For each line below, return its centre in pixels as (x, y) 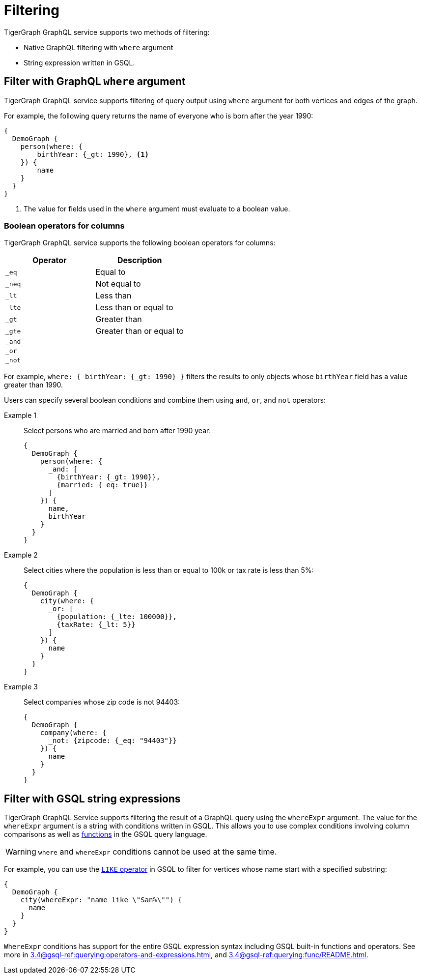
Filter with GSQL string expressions (92, 799)
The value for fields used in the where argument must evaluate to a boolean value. (157, 208)
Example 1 (20, 415)
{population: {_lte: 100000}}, (117, 617)
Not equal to (118, 284)
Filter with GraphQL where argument (95, 82)
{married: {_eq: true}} (102, 485)
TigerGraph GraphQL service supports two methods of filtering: (107, 32)
